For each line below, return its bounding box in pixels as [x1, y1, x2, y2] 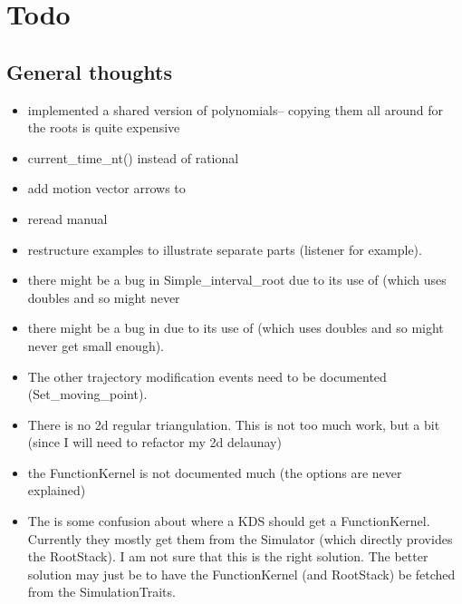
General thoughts [6, 57, 173, 85]
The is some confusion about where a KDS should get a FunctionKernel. [27, 511, 430, 531]
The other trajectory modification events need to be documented [27, 366, 387, 385]
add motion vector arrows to [27, 179, 186, 198]
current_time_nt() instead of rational [27, 148, 239, 167]
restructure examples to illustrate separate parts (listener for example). [27, 239, 422, 258]
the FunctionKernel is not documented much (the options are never [27, 463, 402, 482]
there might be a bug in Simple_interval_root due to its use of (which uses [27, 270, 447, 289]
